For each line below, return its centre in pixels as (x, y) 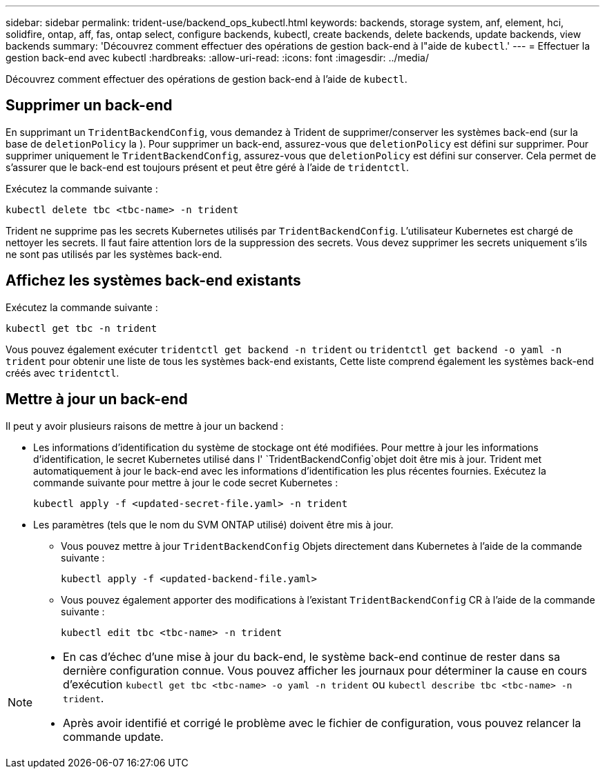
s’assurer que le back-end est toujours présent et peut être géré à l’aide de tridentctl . (207, 167)
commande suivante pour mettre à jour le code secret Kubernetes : (186, 482)
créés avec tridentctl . (63, 373)
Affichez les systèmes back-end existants (153, 281)
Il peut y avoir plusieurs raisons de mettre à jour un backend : (145, 426)
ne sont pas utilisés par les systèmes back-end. (114, 254)
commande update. (113, 736)
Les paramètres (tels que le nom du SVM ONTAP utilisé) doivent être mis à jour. (213, 524)
